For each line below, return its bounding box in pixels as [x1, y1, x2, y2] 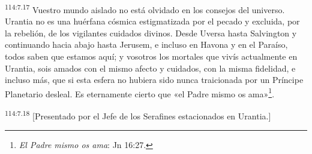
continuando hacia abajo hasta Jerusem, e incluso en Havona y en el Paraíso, [5, 38, 288, 51]
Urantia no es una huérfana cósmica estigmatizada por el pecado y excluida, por [5, 15, 300, 27]
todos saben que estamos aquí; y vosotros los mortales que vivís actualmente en [5, 50, 298, 63]
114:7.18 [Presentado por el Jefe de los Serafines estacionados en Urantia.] [5, 108, 271, 122]
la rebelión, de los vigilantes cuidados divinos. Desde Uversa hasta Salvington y [5, 26, 297, 39]
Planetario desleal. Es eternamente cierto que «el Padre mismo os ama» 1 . [5, 85, 275, 100]
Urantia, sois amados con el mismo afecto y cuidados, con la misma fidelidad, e [5, 61, 296, 74]
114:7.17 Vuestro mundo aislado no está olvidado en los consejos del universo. [5, 2, 285, 16]
